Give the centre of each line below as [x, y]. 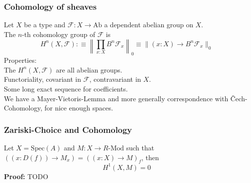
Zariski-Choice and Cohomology [68, 129]
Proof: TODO [26, 176]
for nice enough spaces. [79, 108]
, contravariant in [115, 79]
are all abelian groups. [89, 69]
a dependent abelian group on [149, 25]
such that [140, 147]
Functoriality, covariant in [43, 79]
